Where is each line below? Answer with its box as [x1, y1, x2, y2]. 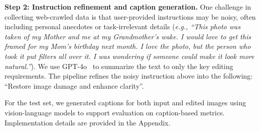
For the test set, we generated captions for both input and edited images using [5, 97, 246, 108]
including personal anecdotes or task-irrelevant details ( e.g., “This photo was [5, 21, 240, 32]
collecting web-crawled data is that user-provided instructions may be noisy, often [5, 11, 256, 22]
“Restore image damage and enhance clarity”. [5, 80, 144, 91]
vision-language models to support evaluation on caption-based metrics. [5, 107, 225, 117]
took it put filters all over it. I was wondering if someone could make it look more [5, 50, 254, 61]
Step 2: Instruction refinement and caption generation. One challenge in [5, 2, 251, 12]
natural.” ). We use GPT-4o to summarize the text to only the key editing [5, 60, 233, 71]
